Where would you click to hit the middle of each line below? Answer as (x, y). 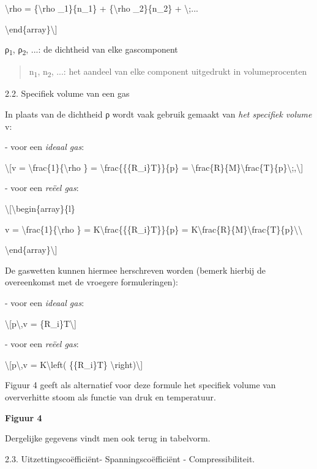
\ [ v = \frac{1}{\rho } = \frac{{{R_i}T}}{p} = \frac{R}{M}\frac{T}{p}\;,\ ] (154, 167)
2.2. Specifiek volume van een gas (67, 93)
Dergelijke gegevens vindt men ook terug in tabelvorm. (108, 438)
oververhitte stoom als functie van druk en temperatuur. (110, 396)
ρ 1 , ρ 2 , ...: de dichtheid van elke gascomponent (91, 50)
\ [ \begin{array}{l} (40, 208)
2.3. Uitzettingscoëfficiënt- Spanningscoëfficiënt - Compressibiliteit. (130, 458)
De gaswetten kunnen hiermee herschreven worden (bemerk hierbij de (136, 270)
